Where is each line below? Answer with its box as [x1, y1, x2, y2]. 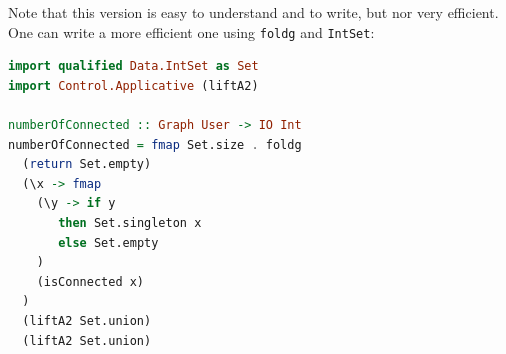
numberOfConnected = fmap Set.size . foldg [8, 137, 302, 152]
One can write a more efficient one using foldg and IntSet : [8, 21, 375, 42]
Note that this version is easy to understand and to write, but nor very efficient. [8, 2, 499, 22]
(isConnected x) [36, 274, 145, 289]
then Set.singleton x [58, 216, 202, 230]
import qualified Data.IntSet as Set [8, 59, 259, 74]
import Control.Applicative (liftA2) [8, 78, 259, 93]
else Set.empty [58, 235, 159, 250]
